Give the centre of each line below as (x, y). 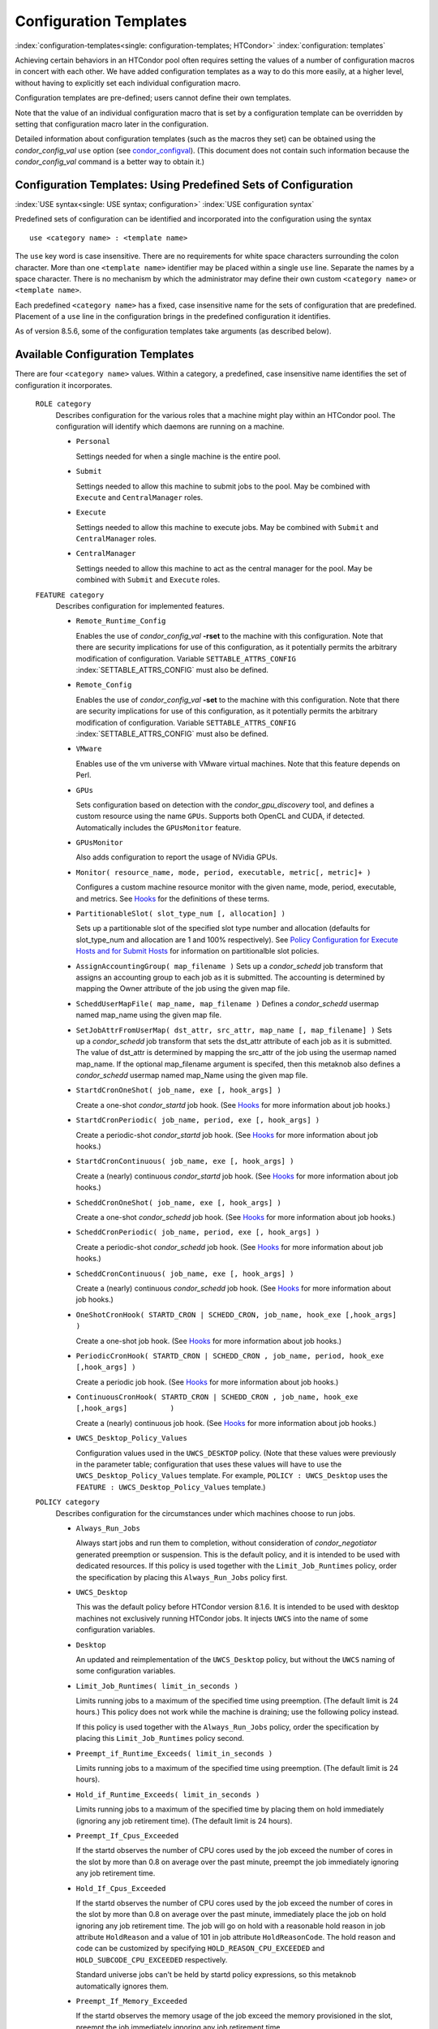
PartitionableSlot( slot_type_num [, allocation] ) (181, 914)
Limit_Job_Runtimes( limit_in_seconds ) (157, 1686)
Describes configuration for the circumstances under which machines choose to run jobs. (206, 1513)
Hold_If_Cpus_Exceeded (121, 1888)
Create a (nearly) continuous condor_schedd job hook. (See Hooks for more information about (233, 1288)
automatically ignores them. (122, 1986)
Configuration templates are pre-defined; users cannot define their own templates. (153, 98)
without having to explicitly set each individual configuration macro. (128, 83)
